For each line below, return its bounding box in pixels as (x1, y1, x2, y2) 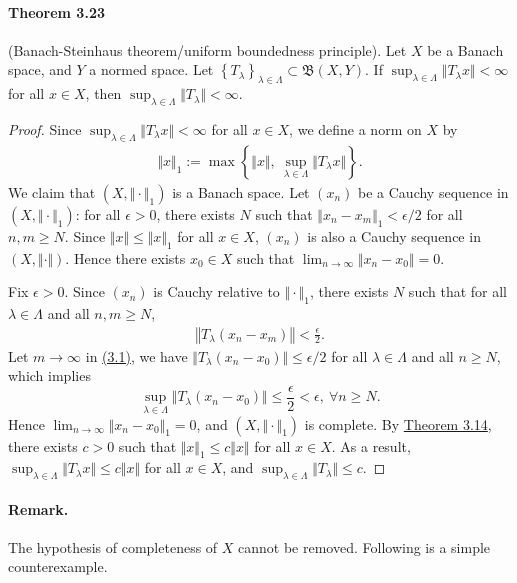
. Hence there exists (65, 247, 186, 268)
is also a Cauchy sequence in (307, 225, 481, 246)
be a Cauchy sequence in (358, 181, 509, 202)
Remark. (8, 498, 69, 519)
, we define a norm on (289, 118, 422, 139)
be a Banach (427, 39, 504, 60)
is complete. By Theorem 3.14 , (304, 413, 492, 434)
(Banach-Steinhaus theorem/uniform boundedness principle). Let (8, 39, 407, 60)
